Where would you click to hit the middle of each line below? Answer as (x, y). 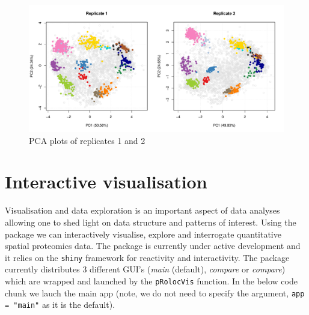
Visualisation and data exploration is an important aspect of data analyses (142, 210)
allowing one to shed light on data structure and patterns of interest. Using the (151, 222)
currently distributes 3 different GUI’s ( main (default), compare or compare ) (145, 269)
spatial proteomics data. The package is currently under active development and (153, 246)
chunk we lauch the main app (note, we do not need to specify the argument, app (155, 292)
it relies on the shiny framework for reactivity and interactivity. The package (147, 257)
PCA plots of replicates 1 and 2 (87, 140)
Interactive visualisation (106, 181)
